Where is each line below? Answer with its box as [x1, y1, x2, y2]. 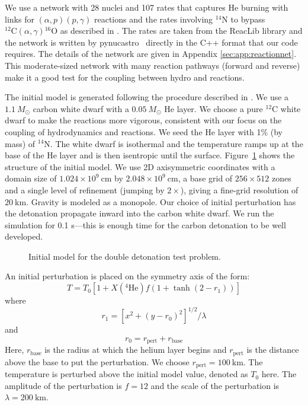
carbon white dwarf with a [33, 102, 129, 114]
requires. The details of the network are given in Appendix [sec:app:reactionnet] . [5, 47, 297, 60]
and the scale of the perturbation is [150, 379, 280, 391]
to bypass [230, 12, 265, 25]
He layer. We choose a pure [164, 102, 263, 114]
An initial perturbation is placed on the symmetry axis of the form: [5, 270, 250, 282]
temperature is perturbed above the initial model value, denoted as [5, 368, 248, 380]
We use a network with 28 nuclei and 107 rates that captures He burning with [5, 1, 288, 13]
